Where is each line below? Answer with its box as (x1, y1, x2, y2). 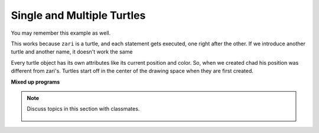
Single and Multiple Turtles (11, 9, 146, 22)
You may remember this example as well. (11, 29, 111, 36)
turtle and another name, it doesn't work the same (11, 48, 133, 55)
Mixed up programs (11, 78, 60, 85)
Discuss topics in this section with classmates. (27, 105, 140, 112)
